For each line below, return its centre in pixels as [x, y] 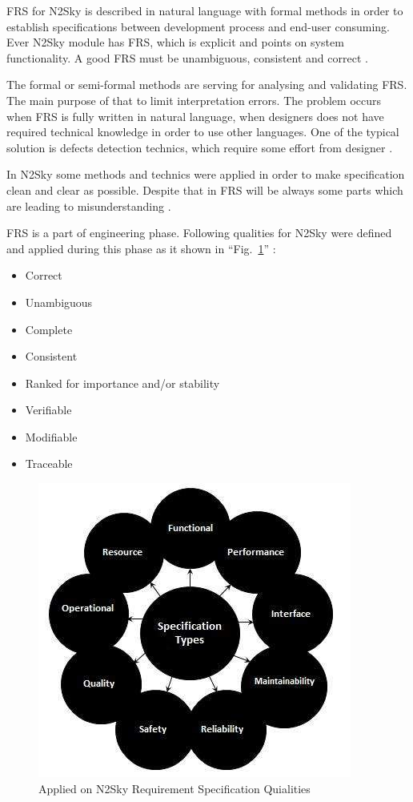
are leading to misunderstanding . [89, 206]
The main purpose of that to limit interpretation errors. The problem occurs [194, 100]
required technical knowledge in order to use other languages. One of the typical [203, 132]
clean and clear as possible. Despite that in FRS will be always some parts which [205, 189]
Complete [49, 329]
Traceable [49, 463]
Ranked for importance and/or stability [122, 383]
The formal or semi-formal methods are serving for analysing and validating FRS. [207, 85]
